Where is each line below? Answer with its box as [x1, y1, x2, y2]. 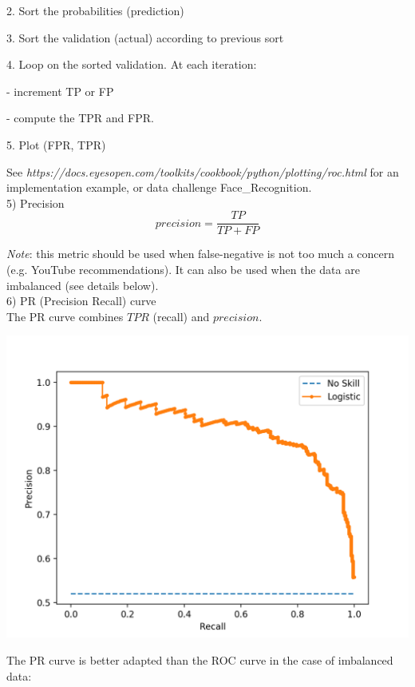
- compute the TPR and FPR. [6, 109, 154, 126]
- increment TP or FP [6, 82, 114, 99]
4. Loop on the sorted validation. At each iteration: [6, 56, 257, 73]
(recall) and [152, 308, 210, 324]
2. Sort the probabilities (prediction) [6, 2, 184, 18]
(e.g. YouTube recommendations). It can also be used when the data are [6, 261, 360, 277]
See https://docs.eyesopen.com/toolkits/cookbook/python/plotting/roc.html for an [6, 163, 399, 180]
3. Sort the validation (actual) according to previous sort [6, 29, 284, 46]
